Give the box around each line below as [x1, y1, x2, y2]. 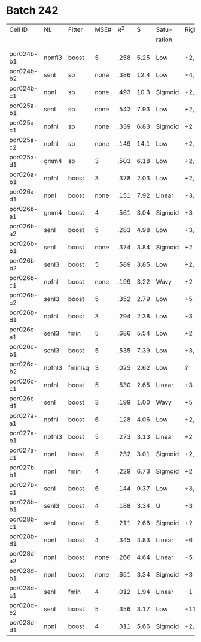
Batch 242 [6, 4, 59, 17]
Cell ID [9, 25, 28, 34]
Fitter [68, 25, 83, 34]
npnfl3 [44, 53, 63, 62]
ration [156, 35, 172, 44]
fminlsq [68, 364, 89, 372]
